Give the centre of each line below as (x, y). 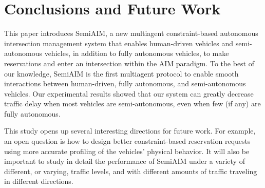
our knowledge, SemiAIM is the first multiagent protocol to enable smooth (121, 73)
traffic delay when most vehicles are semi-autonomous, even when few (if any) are (132, 104)
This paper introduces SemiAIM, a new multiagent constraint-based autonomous (131, 33)
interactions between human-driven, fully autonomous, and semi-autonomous (125, 83)
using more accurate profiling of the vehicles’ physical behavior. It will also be (127, 151)
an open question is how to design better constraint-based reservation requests (127, 141)
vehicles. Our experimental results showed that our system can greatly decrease (129, 93)
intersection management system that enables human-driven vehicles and (119, 43)
